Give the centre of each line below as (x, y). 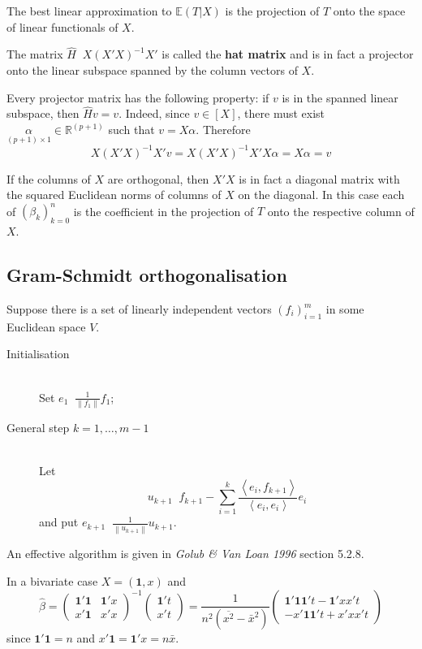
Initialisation (38, 354)
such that (131, 129)
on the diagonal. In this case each (321, 195)
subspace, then (43, 113)
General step (38, 427)
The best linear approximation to (89, 11)
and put (59, 522)
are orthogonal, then (158, 178)
